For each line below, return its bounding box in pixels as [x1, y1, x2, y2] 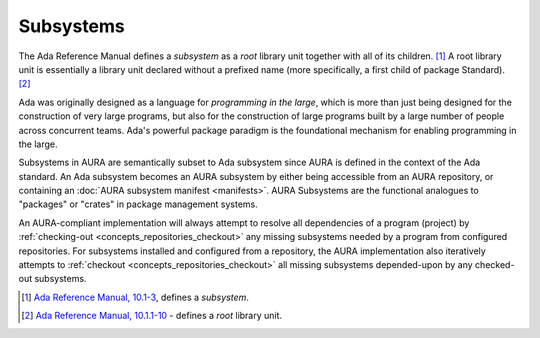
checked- [475, 259, 515, 271]
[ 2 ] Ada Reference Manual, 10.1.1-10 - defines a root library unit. [21, 310, 283, 322]
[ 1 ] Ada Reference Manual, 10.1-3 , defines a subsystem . [21, 291, 250, 303]
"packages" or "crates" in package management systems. [18, 198, 259, 210]
